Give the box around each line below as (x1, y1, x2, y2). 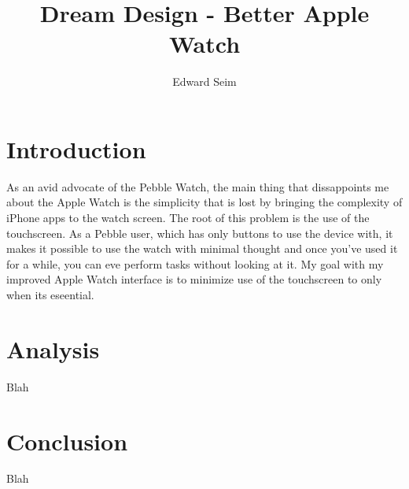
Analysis (6, 332, 100, 365)
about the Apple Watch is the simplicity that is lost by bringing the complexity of (6, 194, 403, 210)
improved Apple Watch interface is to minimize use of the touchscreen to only (6, 271, 382, 287)
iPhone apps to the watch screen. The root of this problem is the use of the (6, 209, 370, 226)
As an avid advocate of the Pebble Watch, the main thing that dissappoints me (6, 178, 389, 194)
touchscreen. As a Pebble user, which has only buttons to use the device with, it (6, 224, 393, 241)
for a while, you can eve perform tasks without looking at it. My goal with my (6, 255, 384, 272)
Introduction (6, 132, 146, 165)
